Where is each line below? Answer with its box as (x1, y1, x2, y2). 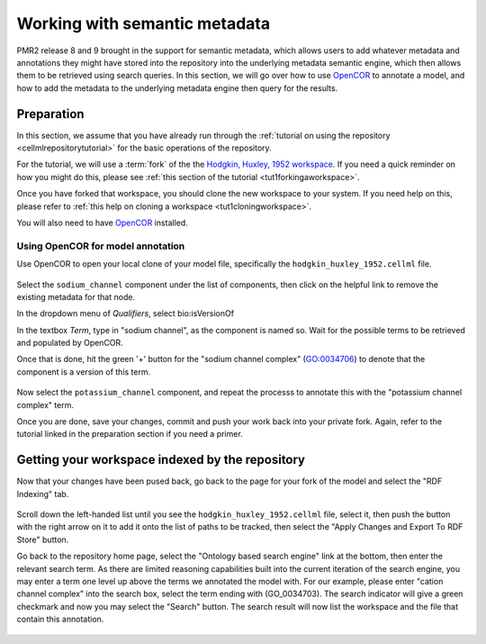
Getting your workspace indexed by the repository (16, 452, 306, 467)
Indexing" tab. (16, 488, 69, 499)
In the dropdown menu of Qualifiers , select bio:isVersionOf (16, 308, 234, 319)
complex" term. (16, 399, 74, 410)
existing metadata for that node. (16, 291, 135, 302)
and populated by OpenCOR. (16, 338, 123, 349)
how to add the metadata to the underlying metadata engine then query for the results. (16, 82, 338, 94)
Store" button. (16, 534, 69, 545)
